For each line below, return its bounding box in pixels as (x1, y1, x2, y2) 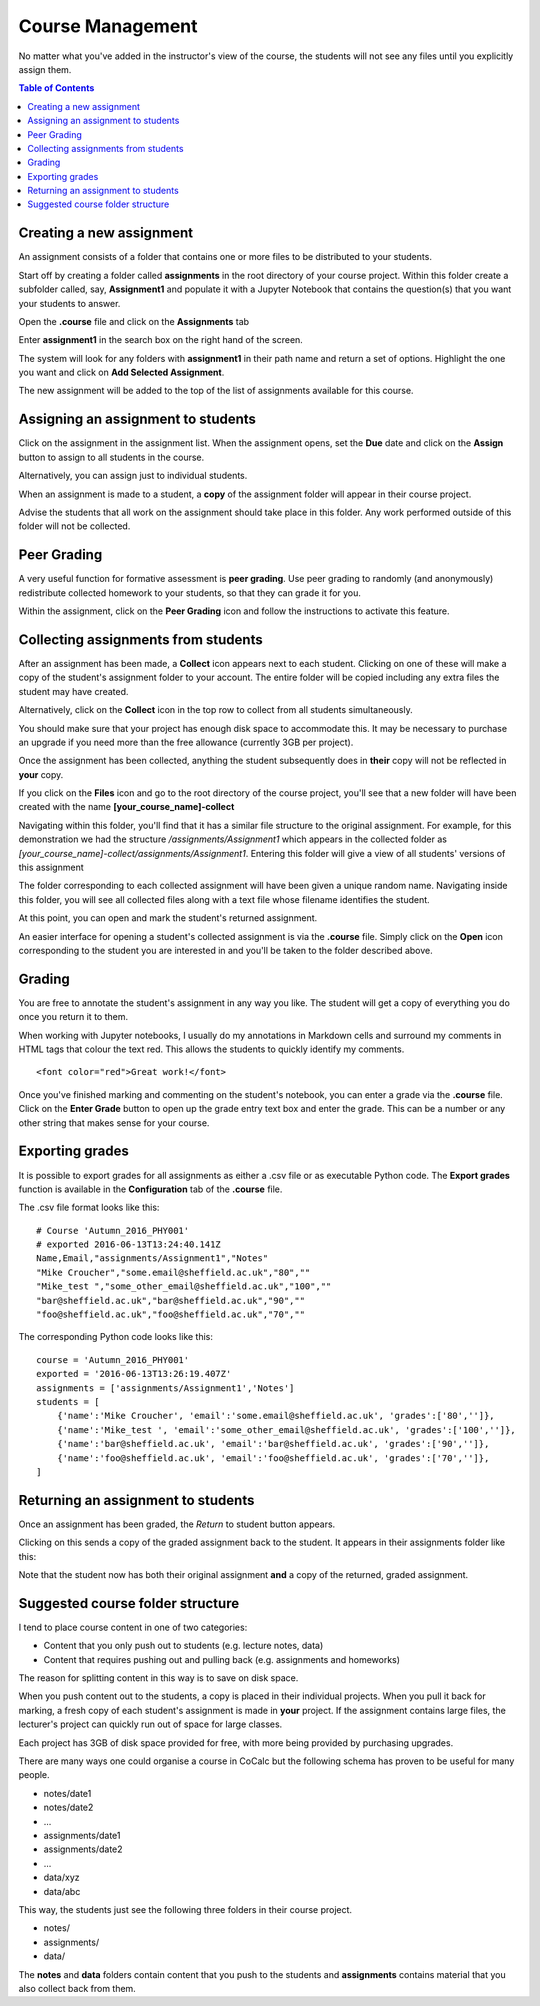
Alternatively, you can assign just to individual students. (18, 470, 248, 482)
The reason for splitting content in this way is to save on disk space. (18, 1672, 299, 1684)
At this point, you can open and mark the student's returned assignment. (18, 912, 318, 924)
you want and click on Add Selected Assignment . (18, 366, 225, 379)
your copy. (18, 768, 64, 780)
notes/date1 (43, 1787, 92, 1799)
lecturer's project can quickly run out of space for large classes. (18, 1718, 283, 1730)
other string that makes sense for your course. (18, 1116, 210, 1129)
